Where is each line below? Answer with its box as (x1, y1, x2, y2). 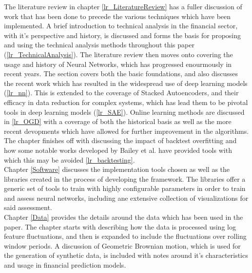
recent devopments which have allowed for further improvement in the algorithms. (4, 126, 249, 136)
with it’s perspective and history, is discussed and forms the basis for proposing (4, 30, 241, 40)
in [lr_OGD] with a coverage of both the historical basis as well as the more (4, 116, 232, 126)
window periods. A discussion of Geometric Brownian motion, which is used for (4, 240, 241, 251)
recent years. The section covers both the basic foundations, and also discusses (4, 68, 238, 79)
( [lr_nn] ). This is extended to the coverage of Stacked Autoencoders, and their (4, 87, 239, 98)
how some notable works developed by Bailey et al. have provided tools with (4, 145, 232, 155)
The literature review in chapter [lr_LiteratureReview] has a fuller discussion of (4, 1, 242, 11)
